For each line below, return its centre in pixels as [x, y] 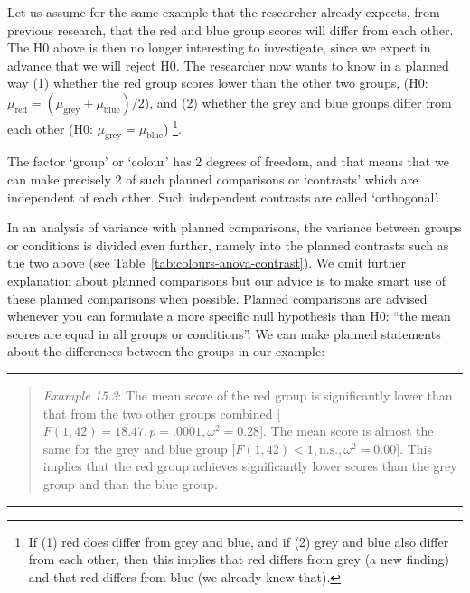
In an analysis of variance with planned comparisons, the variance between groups [235, 227]
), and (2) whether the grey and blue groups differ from [298, 102]
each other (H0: [50, 128]
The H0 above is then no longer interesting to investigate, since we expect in [219, 47]
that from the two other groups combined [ [162, 413]
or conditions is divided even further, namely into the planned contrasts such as [228, 245]
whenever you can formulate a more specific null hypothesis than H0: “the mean [229, 316]
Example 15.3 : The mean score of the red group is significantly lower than [248, 395]
